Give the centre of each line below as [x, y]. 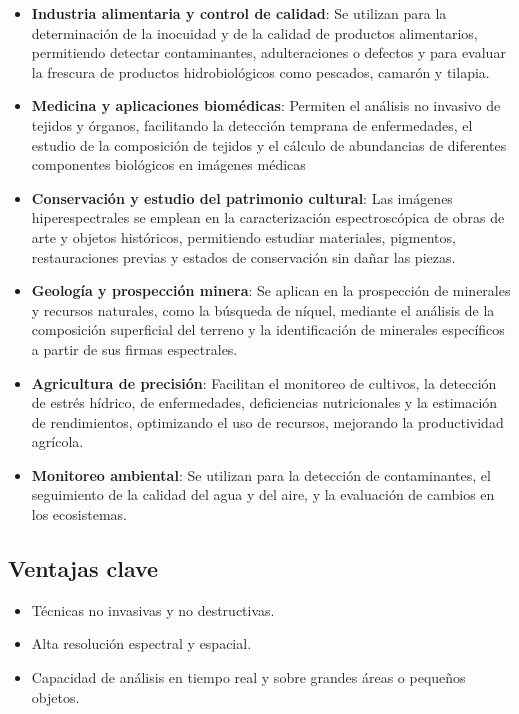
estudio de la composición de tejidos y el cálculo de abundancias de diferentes [269, 144]
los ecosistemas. [79, 514]
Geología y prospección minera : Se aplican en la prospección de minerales [271, 290]
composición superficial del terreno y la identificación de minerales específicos [268, 329]
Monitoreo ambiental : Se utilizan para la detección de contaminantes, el [261, 474]
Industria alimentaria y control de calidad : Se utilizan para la [239, 13]
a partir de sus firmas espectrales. [134, 348]
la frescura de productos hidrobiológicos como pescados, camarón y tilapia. [260, 71]
